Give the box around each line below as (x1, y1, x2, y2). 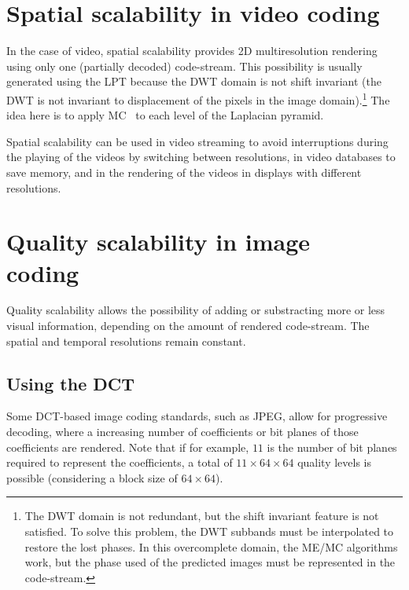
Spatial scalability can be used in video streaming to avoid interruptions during (6, 133, 389, 149)
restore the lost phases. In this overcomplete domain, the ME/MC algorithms (24, 538, 398, 555)
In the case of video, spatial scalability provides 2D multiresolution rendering (6, 42, 378, 59)
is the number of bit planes (267, 438, 397, 455)
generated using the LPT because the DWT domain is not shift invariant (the (6, 73, 381, 90)
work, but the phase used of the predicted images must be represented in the (24, 554, 396, 570)
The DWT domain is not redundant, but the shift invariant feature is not (24, 508, 379, 524)
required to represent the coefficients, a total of (6, 454, 233, 471)
